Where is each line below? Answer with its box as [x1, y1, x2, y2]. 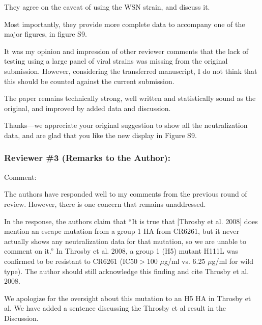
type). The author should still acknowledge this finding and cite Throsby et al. [4, 265, 249, 276]
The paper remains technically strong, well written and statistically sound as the [4, 93, 256, 103]
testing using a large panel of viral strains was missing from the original [4, 56, 228, 66]
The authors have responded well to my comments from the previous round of [4, 188, 247, 199]
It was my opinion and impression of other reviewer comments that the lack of [4, 45, 248, 56]
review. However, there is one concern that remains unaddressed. [4, 198, 206, 209]
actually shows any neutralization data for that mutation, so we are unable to [4, 235, 246, 246]
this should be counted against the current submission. [4, 75, 174, 86]
